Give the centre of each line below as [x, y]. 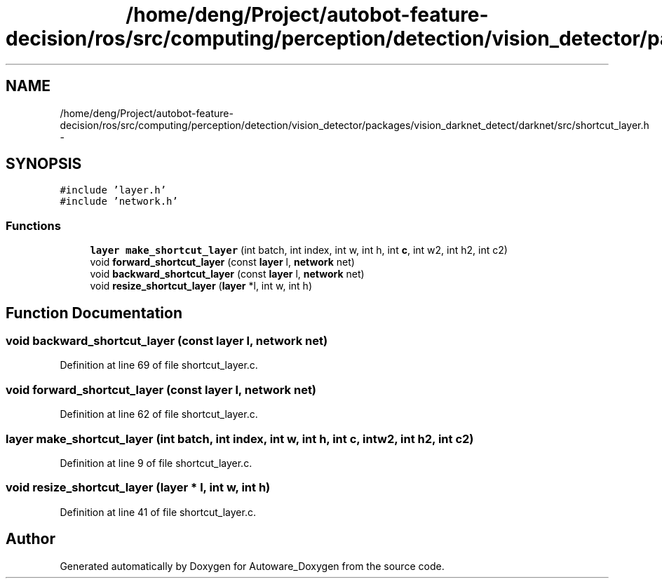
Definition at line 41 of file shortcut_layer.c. [158, 512]
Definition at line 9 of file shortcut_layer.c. [156, 463]
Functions [33, 225]
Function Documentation [94, 313]
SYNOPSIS [44, 164]
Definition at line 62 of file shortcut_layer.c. [159, 414]
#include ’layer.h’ [113, 190]
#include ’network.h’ [119, 202]
